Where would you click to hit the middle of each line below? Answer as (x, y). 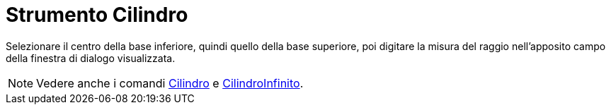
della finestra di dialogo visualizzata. (91, 58)
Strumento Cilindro (97, 15)
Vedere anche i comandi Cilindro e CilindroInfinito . (170, 83)
